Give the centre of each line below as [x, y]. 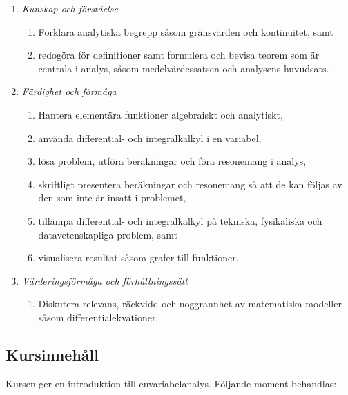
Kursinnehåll [52, 354]
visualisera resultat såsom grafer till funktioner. [138, 257]
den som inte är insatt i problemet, [112, 197]
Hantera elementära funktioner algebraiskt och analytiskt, [161, 114]
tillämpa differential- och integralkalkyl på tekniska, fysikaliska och [180, 220]
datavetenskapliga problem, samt [108, 234]
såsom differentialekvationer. [98, 317]
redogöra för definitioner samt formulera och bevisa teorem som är [179, 55]
